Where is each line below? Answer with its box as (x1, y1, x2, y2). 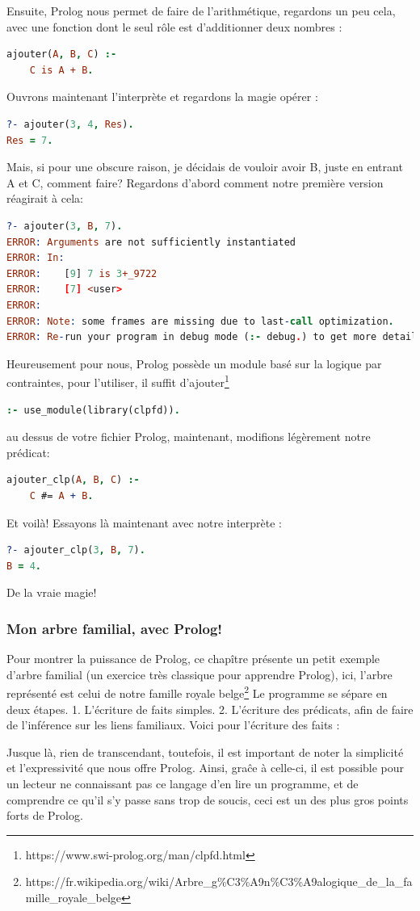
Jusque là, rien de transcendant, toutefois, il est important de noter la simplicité (6, 743, 404, 760)
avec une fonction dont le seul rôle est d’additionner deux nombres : (6, 18, 342, 35)
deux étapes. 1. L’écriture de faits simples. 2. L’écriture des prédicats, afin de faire (6, 700, 414, 717)
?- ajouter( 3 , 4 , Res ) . (6, 118, 134, 130)
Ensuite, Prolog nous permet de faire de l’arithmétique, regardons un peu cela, (6, 2, 396, 19)
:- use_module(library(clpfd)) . (6, 404, 180, 416)
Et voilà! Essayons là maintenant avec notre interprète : (6, 514, 282, 531)
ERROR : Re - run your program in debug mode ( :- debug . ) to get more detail (6, 331, 418, 343)
